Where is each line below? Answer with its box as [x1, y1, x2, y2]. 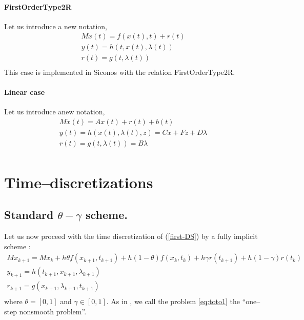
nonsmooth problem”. [19, 306, 87, 316]
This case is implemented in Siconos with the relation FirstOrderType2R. [4, 66, 235, 77]
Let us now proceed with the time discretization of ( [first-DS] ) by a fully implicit [4, 231, 258, 242]
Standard [4, 207, 54, 223]
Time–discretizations [4, 171, 153, 192]
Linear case [4, 86, 45, 97]
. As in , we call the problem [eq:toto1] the [106, 296, 240, 307]
